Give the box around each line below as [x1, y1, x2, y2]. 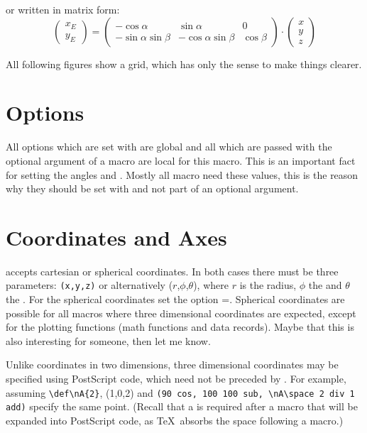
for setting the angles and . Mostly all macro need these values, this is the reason [6, 167, 358, 182]
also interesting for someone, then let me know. [6, 333, 211, 348]
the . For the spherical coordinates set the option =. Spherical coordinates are [6, 292, 345, 307]
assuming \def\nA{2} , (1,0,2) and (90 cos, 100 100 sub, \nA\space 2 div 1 [6, 385, 355, 400]
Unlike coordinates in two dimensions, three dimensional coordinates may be [6, 357, 339, 372]
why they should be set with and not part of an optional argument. [6, 181, 299, 196]
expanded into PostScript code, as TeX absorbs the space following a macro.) [6, 412, 344, 427]
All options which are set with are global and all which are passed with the [6, 139, 332, 154]
